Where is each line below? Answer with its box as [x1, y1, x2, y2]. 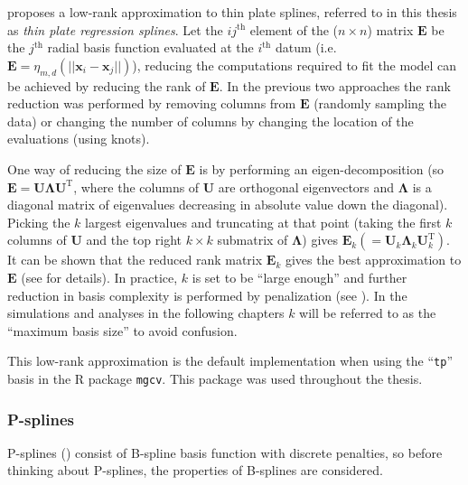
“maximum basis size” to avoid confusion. [7, 321, 238, 340]
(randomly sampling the [314, 94, 446, 113]
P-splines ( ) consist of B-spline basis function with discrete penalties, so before [7, 443, 443, 462]
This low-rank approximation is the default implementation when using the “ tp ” [7, 351, 453, 370]
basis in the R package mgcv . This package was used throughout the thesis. [7, 368, 423, 387]
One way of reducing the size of [7, 159, 182, 178]
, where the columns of [73, 177, 200, 196]
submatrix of [217, 230, 288, 249]
